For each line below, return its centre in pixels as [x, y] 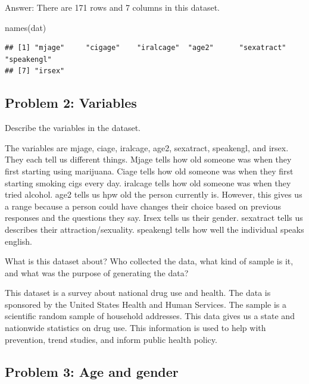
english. [18, 241]
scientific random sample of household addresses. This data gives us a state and [150, 316]
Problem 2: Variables [71, 103]
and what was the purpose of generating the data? [97, 272]
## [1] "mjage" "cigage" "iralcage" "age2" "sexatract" [146, 48]
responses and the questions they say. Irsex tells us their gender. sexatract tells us [154, 218]
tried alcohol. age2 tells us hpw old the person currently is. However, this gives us [154, 194]
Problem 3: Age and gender [92, 371]
